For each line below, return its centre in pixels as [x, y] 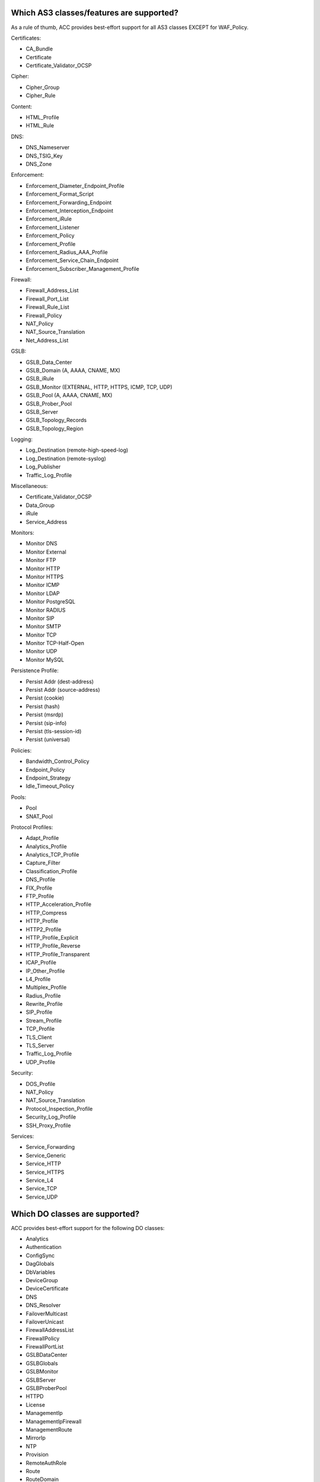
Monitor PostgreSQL [51, 602]
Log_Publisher [43, 467]
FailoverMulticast [47, 1314]
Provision [37, 1455]
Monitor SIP [40, 618]
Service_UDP [42, 1197]
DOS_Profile [41, 1084]
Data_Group [40, 505]
